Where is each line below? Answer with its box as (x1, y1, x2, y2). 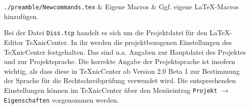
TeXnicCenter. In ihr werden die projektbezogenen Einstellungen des (25, 37, 232, 47)
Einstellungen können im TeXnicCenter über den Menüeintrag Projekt (4, 85, 218, 95)
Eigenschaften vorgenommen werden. (4, 94, 119, 105)
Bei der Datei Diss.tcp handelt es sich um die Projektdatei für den (4, 27, 207, 38)
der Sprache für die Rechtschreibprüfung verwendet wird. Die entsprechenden (4, 75, 236, 86)
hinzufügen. (4, 11, 39, 21)
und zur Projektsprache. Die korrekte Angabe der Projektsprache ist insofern (4, 56, 235, 66)
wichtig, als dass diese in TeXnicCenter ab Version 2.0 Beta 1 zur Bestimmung (4, 65, 240, 76)
